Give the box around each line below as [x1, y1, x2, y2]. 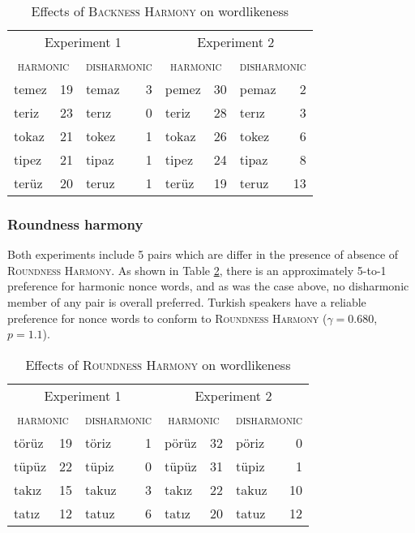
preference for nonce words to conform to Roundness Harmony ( [7, 309, 327, 326]
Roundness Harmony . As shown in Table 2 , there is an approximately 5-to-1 [7, 261, 387, 278]
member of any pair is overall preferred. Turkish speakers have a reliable [7, 294, 366, 310]
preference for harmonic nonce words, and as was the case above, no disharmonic [7, 277, 409, 294]
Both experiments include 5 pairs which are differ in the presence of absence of [7, 246, 399, 263]
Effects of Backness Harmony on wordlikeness [31, 2, 289, 20]
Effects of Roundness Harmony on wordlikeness [25, 355, 291, 374]
